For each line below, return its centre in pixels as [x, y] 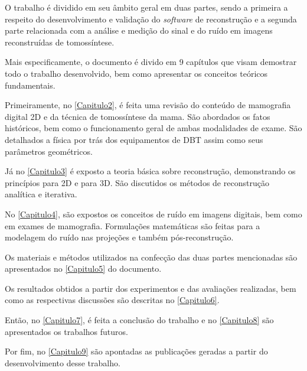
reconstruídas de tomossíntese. [60, 42]
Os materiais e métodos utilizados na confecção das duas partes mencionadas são [151, 257]
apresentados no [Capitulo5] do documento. [83, 269]
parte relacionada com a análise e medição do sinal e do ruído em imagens [139, 30]
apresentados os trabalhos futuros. [66, 331]
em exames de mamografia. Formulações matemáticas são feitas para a [133, 225]
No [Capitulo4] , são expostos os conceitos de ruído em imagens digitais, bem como [153, 214]
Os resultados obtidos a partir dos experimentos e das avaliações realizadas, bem [151, 288]
